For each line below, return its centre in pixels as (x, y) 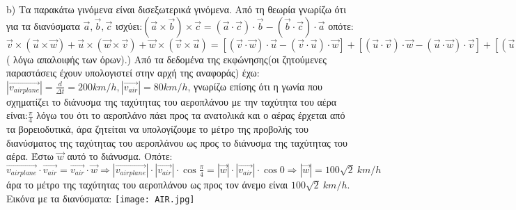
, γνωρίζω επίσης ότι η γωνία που (255, 86)
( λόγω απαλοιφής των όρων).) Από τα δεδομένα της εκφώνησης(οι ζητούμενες (166, 59)
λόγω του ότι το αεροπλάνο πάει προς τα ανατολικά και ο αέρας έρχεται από (191, 115)
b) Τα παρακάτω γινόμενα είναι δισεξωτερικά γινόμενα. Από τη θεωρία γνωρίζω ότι (176, 9)
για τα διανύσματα (43, 25)
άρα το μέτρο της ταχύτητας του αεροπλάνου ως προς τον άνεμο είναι (147, 184)
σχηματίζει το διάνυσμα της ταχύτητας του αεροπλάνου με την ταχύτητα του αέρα (172, 101)
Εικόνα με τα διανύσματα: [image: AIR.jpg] (101, 198)
